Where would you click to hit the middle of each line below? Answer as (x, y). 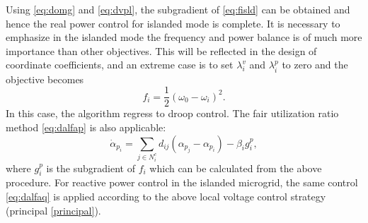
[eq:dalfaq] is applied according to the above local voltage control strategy (166, 196)
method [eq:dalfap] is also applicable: (86, 127)
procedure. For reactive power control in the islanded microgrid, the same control (182, 182)
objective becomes (45, 79)
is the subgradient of (91, 168)
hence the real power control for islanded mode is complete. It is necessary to (173, 23)
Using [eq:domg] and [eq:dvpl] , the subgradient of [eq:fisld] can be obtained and (178, 9)
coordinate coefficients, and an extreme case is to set (120, 65)
